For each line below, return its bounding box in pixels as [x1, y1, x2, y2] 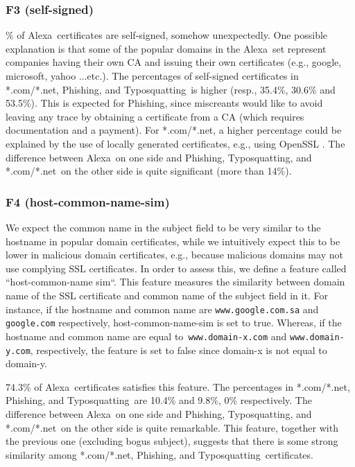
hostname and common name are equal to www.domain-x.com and [6, 328, 287, 343]
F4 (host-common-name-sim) [6, 193, 170, 210]
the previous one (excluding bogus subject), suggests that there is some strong [6, 434, 338, 448]
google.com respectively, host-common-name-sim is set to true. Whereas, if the [6, 315, 342, 330]
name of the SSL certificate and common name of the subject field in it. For [6, 288, 328, 302]
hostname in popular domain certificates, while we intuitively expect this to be [6, 233, 340, 248]
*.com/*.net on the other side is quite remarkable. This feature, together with [6, 420, 338, 434]
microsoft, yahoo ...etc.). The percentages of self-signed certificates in [6, 69, 299, 82]
